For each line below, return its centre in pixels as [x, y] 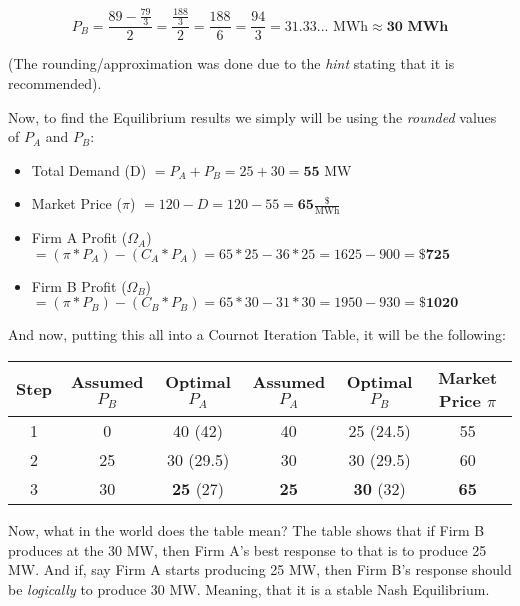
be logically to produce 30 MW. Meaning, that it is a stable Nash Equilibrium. [249, 588]
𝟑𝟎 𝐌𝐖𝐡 [417, 26]
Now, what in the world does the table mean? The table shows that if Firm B [246, 529]
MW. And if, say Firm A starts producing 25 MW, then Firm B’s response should [260, 569]
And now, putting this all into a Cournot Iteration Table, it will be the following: [257, 334]
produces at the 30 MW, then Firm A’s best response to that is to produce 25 [247, 549]
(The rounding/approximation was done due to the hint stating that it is [231, 63]
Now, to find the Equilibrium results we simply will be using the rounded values [252, 116]
